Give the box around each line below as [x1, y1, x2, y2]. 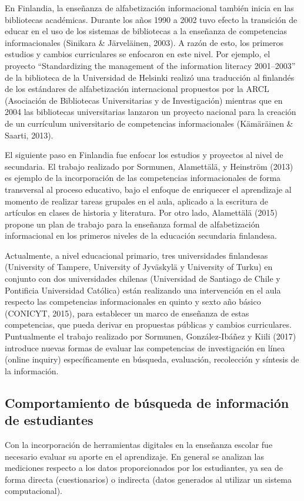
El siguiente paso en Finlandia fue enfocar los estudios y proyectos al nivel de [5, 149, 283, 161]
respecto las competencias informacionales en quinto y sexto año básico [5, 295, 261, 308]
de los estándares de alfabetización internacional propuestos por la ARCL [5, 83, 269, 95]
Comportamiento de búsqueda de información [5, 393, 289, 411]
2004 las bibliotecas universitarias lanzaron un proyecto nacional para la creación [5, 106, 296, 118]
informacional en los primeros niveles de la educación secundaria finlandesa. [5, 229, 277, 242]
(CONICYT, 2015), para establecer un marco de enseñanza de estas [5, 306, 249, 319]
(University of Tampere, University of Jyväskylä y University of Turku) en [5, 261, 273, 273]
